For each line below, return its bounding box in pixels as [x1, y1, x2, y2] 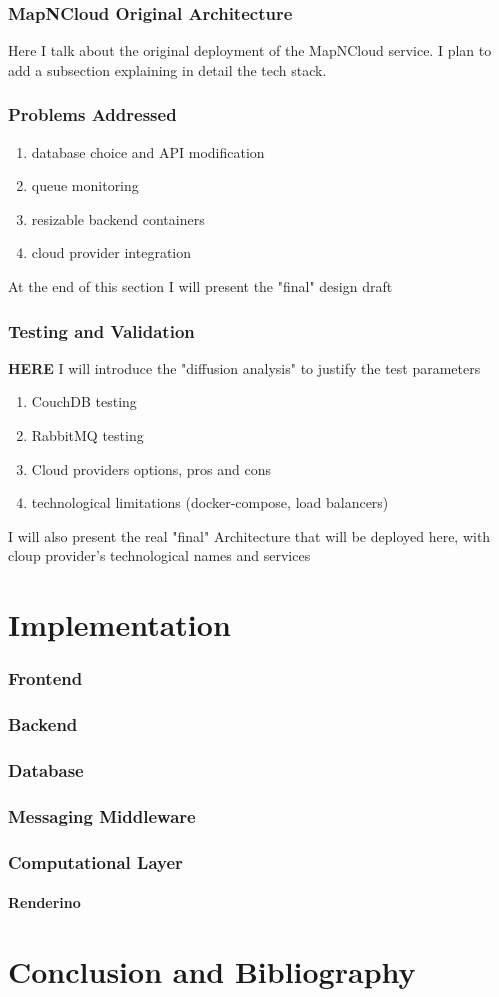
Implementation [8, 604, 231, 645]
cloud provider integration [31, 242, 192, 263]
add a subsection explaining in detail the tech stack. [8, 59, 327, 80]
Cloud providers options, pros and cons [31, 458, 272, 479]
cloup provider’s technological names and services [8, 545, 311, 566]
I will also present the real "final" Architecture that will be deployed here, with [8, 525, 491, 546]
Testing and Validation [8, 318, 195, 343]
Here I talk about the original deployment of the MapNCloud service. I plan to [8, 40, 492, 61]
